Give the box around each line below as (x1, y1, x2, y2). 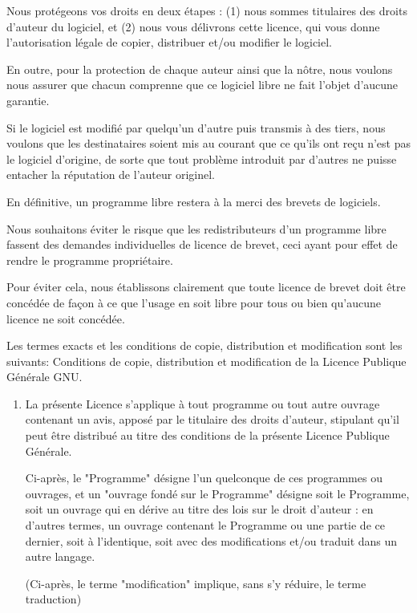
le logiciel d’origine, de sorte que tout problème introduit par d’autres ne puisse (6, 150, 397, 167)
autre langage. (25, 548, 95, 565)
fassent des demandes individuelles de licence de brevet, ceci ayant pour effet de (6, 236, 398, 253)
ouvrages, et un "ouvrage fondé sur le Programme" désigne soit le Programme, (25, 485, 410, 501)
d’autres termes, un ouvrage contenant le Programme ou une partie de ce (25, 517, 385, 534)
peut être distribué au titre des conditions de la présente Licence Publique (25, 427, 390, 444)
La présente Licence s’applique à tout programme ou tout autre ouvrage (25, 395, 380, 412)
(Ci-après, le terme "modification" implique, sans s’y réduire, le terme (25, 574, 366, 591)
